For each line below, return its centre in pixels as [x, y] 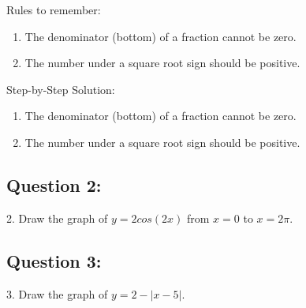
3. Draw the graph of [57, 293]
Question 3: [54, 260]
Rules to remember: [54, 9]
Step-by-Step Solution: [61, 89]
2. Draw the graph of [57, 218]
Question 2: [54, 184]
